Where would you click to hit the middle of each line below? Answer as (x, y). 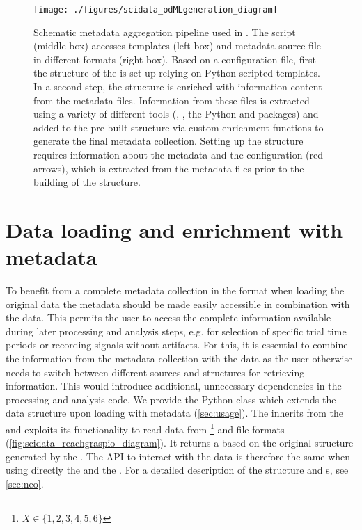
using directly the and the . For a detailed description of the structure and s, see (177, 470)
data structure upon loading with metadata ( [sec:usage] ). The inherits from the (175, 413)
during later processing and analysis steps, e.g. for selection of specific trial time (176, 331)
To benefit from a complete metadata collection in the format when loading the (175, 290)
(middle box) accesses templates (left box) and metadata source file (177, 46)
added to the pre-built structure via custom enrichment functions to (179, 127)
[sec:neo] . (25, 484)
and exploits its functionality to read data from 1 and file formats (145, 428)
